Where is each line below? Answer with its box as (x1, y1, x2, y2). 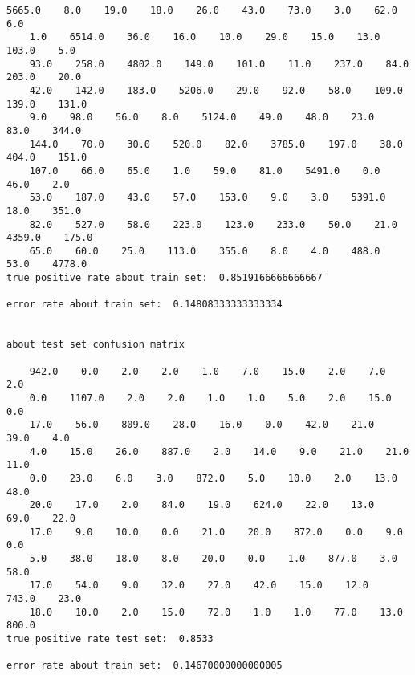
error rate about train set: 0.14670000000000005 (6, 660, 283, 672)
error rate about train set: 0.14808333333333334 (6, 299, 283, 311)
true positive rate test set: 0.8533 (6, 632, 214, 645)
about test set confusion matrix (6, 339, 185, 351)
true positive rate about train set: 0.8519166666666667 (6, 272, 323, 284)
